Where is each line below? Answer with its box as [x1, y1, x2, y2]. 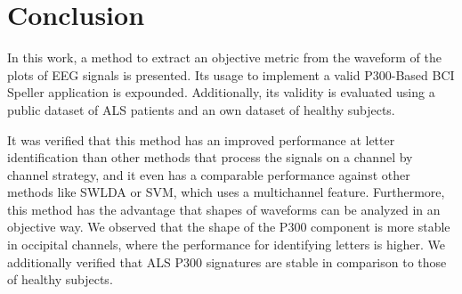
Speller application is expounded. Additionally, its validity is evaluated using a [7, 83, 435, 102]
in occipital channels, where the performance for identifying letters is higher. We [7, 235, 446, 254]
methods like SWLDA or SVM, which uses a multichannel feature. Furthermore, [7, 183, 445, 201]
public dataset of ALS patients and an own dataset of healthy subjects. [7, 100, 395, 118]
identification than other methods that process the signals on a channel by [7, 148, 413, 167]
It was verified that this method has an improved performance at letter [7, 130, 395, 149]
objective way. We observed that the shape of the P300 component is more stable [7, 217, 450, 236]
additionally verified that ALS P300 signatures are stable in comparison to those [7, 252, 447, 271]
